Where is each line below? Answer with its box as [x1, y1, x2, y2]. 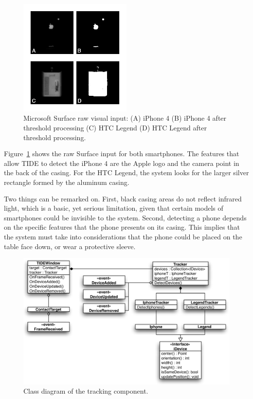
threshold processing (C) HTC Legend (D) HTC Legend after [23, 123, 207, 133]
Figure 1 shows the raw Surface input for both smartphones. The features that [4, 148, 239, 159]
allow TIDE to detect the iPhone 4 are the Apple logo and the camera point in [4, 158, 239, 168]
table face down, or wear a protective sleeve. [4, 241, 136, 251]
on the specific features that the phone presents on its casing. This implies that [4, 222, 240, 232]
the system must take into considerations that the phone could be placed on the [4, 231, 242, 241]
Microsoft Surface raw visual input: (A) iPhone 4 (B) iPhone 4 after [23, 113, 227, 123]
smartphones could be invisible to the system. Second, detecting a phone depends [4, 212, 247, 222]
